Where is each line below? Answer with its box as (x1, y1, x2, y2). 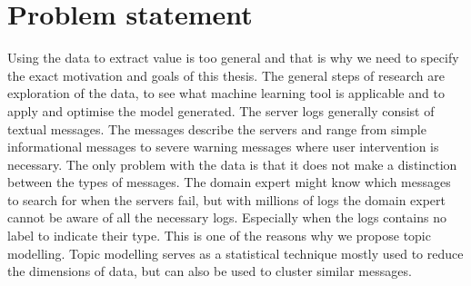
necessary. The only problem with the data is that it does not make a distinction (7, 154, 457, 173)
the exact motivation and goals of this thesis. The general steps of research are (7, 65, 445, 84)
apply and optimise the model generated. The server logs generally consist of (7, 101, 435, 120)
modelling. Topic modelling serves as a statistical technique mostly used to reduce (7, 243, 464, 262)
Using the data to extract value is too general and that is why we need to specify (7, 48, 459, 67)
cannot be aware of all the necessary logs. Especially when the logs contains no (7, 208, 446, 227)
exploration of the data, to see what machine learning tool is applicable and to (7, 84, 445, 103)
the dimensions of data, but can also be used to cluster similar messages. (7, 261, 412, 281)
